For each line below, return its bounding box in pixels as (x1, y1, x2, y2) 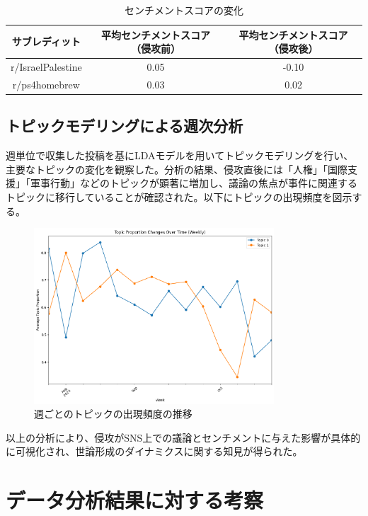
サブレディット (11, 34, 81, 49)
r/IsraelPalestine (11, 59, 82, 74)
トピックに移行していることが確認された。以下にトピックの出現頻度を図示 (6, 189, 352, 204)
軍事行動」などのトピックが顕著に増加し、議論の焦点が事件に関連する (30, 176, 357, 190)
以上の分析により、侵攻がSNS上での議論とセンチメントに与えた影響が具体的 (6, 430, 361, 445)
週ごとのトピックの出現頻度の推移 (34, 406, 192, 421)
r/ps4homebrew (12, 76, 80, 91)
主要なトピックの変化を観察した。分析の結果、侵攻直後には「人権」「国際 (6, 161, 347, 176)
